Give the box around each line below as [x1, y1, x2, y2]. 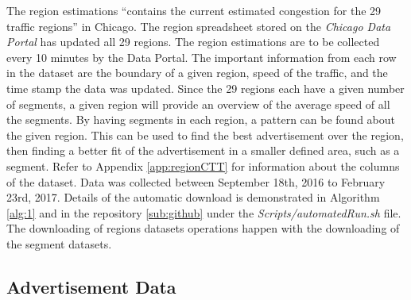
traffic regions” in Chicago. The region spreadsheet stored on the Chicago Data [6, 17, 391, 34]
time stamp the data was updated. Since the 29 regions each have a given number [6, 79, 405, 96]
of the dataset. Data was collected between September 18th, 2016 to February [6, 173, 386, 190]
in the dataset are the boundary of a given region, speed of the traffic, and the [6, 64, 388, 81]
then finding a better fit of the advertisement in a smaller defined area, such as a [6, 142, 400, 159]
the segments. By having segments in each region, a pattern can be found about [6, 111, 396, 128]
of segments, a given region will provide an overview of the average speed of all [6, 95, 390, 112]
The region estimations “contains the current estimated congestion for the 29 [6, 2, 382, 18]
